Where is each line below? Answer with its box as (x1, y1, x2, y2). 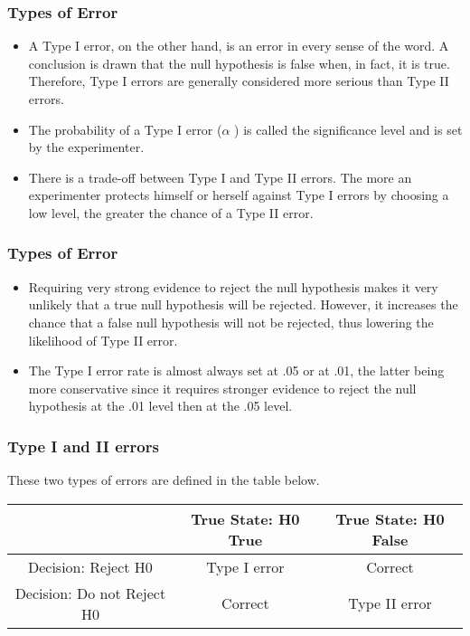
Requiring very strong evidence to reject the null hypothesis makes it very (28, 277, 438, 296)
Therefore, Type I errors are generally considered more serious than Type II (28, 71, 449, 90)
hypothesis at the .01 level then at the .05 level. (28, 396, 293, 415)
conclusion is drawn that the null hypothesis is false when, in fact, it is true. (28, 53, 450, 72)
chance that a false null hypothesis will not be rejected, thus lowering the (28, 312, 434, 331)
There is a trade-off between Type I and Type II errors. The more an (28, 167, 412, 186)
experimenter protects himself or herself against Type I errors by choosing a (28, 185, 449, 204)
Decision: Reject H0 (27, 555, 153, 577)
